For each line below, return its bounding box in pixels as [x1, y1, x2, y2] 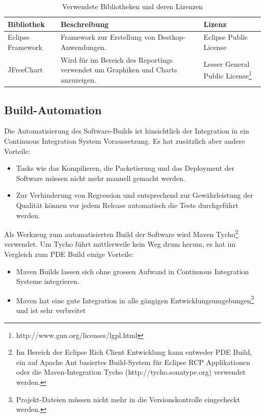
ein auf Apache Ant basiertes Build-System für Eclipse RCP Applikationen [16, 356, 250, 367]
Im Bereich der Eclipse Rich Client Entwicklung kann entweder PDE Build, [16, 347, 252, 357]
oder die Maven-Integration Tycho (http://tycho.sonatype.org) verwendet [16, 367, 246, 377]
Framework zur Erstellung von [60, 32, 155, 42]
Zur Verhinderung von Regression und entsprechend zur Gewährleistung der [16, 190, 253, 200]
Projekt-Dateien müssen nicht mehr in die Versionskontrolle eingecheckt [16, 394, 240, 404]
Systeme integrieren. [16, 276, 79, 286]
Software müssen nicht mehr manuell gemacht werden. [16, 172, 185, 183]
